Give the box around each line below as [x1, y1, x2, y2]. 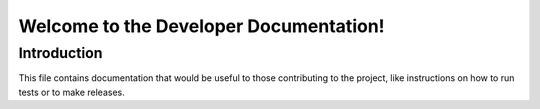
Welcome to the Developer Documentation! [18, 15, 385, 37]
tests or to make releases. [18, 86, 125, 98]
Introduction [18, 44, 103, 62]
